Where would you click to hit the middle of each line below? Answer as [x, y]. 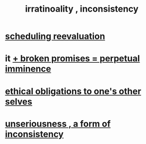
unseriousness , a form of [58, 124]
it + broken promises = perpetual [73, 59]
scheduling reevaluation [55, 36]
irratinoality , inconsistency [82, 9]
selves [19, 101]
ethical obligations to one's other [73, 91]
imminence [28, 69]
